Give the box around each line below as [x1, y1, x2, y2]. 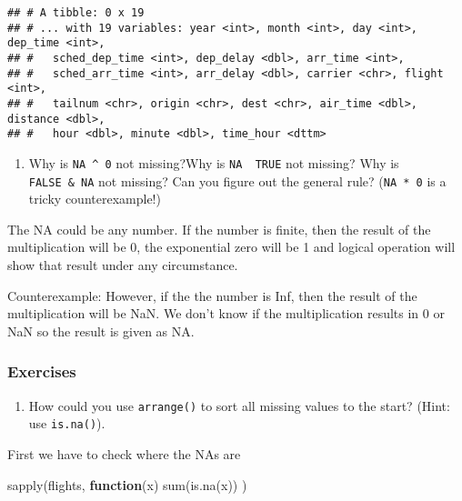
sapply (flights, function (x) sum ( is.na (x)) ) [7, 475, 247, 494]
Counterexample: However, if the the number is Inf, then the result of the [7, 286, 417, 305]
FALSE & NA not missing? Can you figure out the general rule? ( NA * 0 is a [28, 171, 447, 190]
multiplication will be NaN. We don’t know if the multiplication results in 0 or [7, 304, 445, 323]
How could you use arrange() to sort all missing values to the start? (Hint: [28, 396, 450, 415]
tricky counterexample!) [28, 189, 161, 208]
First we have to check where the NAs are [7, 444, 241, 463]
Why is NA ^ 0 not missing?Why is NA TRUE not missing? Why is [28, 153, 399, 172]
